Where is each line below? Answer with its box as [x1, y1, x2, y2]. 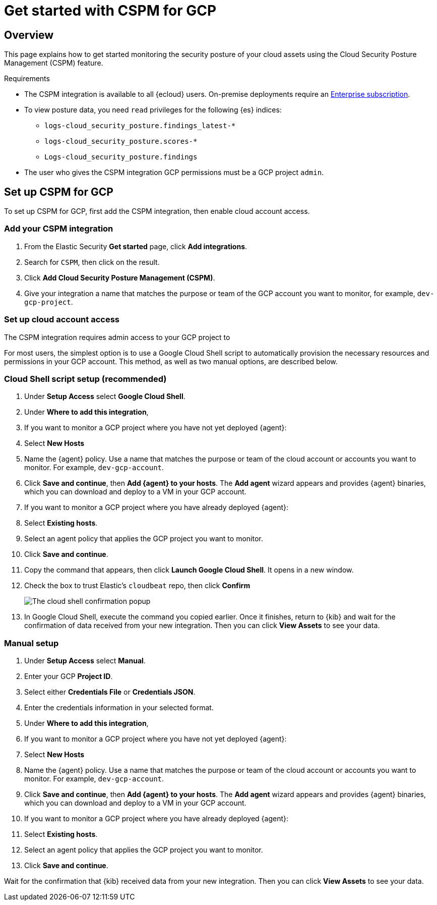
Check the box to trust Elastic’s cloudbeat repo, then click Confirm [24, 581, 251, 590]
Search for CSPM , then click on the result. [24, 257, 160, 266]
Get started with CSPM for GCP [4, 2, 217, 19]
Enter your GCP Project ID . [24, 672, 113, 681]
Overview [4, 28, 54, 41]
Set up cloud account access [4, 314, 119, 325]
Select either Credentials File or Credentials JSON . [24, 688, 196, 697]
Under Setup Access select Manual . [24, 656, 146, 665]
